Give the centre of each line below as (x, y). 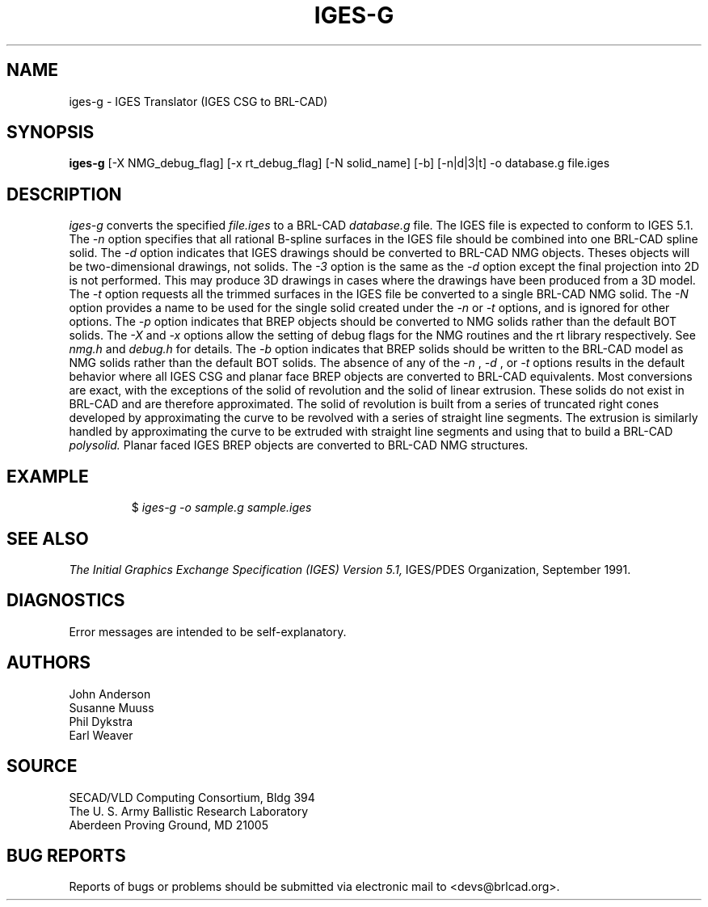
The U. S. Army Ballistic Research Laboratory (189, 811)
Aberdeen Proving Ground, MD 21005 (169, 825)
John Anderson (110, 694)
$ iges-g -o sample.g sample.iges (221, 508)
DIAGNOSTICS (66, 601)
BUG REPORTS (66, 855)
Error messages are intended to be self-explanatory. (208, 631)
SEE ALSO (48, 538)
